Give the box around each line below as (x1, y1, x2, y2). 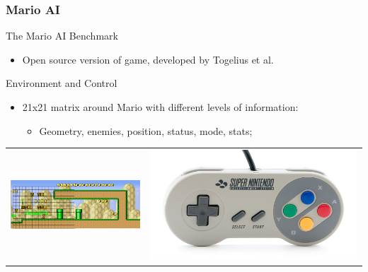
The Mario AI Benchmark (6, 28, 118, 43)
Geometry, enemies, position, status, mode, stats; (39, 123, 253, 138)
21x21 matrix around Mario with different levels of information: (22, 100, 299, 114)
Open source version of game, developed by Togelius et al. (22, 52, 274, 66)
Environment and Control (6, 76, 117, 90)
